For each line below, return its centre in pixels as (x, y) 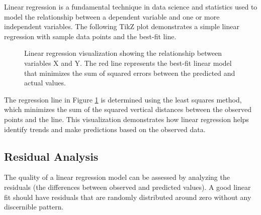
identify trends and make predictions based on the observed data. (105, 129)
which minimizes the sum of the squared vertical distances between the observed (128, 109)
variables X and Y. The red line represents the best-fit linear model (128, 63)
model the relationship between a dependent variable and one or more (112, 16)
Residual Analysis (51, 156)
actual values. (45, 83)
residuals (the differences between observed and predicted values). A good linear (127, 187)
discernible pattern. (34, 207)
